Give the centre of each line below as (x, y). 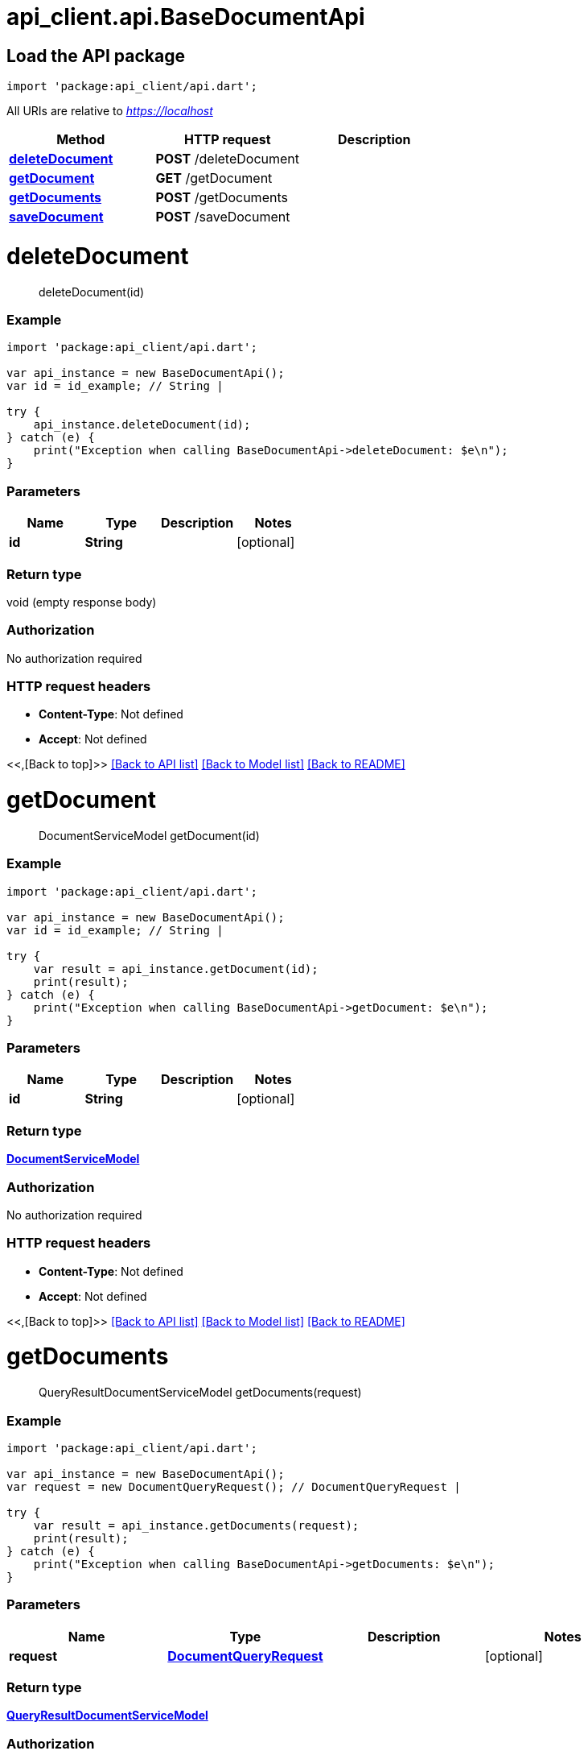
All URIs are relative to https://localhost (110, 111)
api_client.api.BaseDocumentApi (186, 17)
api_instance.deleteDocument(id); (142, 425)
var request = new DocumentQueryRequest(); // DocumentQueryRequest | (234, 1486)
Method (81, 140)
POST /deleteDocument (228, 159)
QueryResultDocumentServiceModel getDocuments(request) (200, 1393)
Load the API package (96, 56)
